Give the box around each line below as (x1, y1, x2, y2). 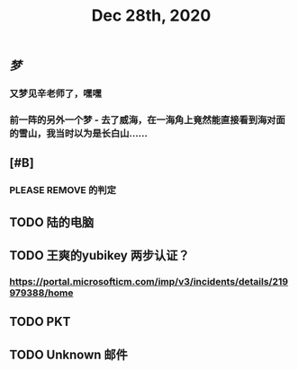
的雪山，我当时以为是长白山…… (9, 128, 149, 140)
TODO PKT (9, 314, 71, 330)
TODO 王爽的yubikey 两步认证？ (9, 248, 190, 263)
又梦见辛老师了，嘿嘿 (9, 87, 102, 100)
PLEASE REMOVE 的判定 (9, 184, 117, 197)
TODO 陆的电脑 (9, 215, 95, 230)
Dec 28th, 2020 (91, 5, 212, 26)
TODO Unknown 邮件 (9, 347, 129, 362)
